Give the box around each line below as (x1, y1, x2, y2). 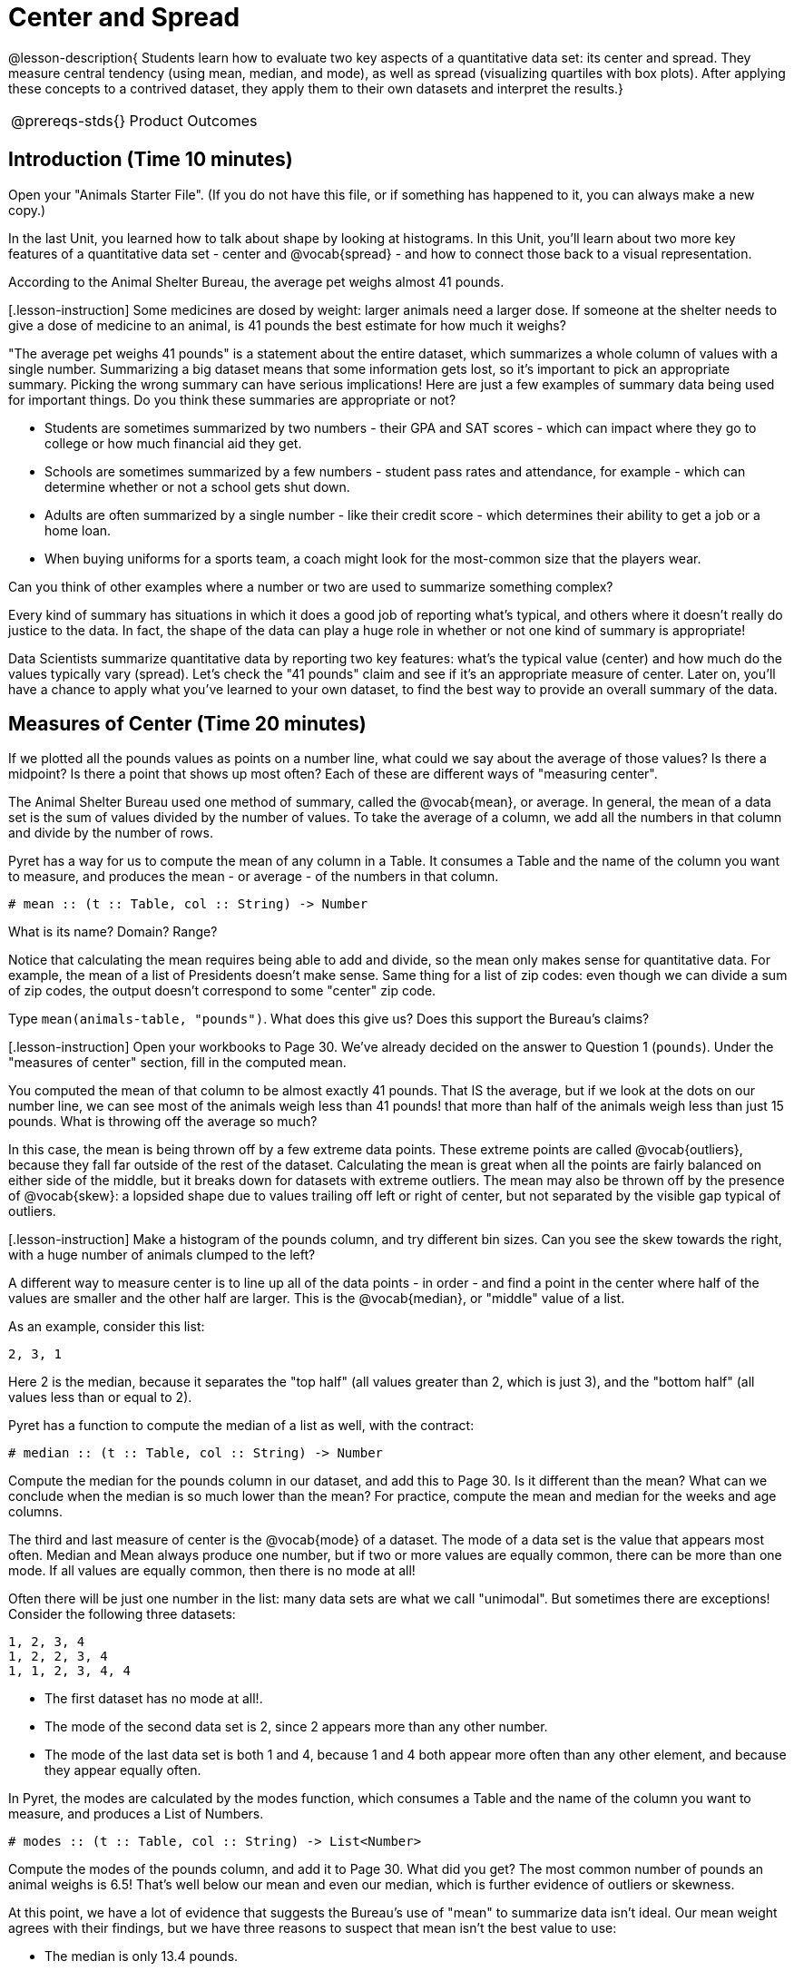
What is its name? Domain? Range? (8, 924, 218, 940)
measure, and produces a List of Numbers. (8, 1806, 264, 1822)
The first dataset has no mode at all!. (44, 1691, 263, 1707)
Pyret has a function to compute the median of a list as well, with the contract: (8, 1417, 475, 1434)
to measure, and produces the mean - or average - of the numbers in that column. (8, 868, 499, 885)
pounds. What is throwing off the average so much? (8, 1113, 318, 1130)
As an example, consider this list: (8, 1319, 205, 1335)
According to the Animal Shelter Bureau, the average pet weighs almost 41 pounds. (8, 273, 505, 289)
